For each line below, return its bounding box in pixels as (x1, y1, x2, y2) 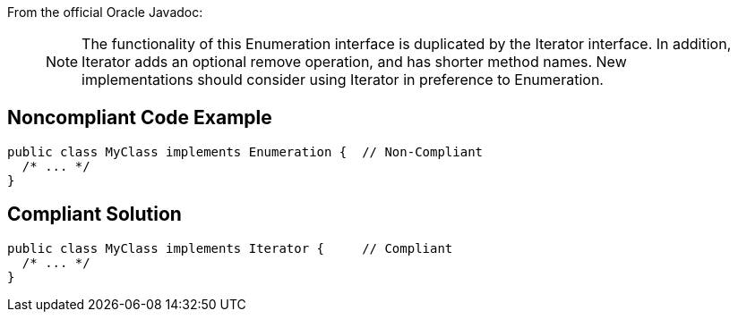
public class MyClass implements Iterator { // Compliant (7, 240, 453, 256)
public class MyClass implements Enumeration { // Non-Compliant (7, 144, 484, 159)
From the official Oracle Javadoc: (7, 4, 203, 20)
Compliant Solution (7, 203, 182, 226)
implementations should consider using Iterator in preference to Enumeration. (82, 71, 604, 88)
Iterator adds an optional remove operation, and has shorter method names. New (82, 53, 627, 71)
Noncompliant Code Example (7, 106, 272, 130)
